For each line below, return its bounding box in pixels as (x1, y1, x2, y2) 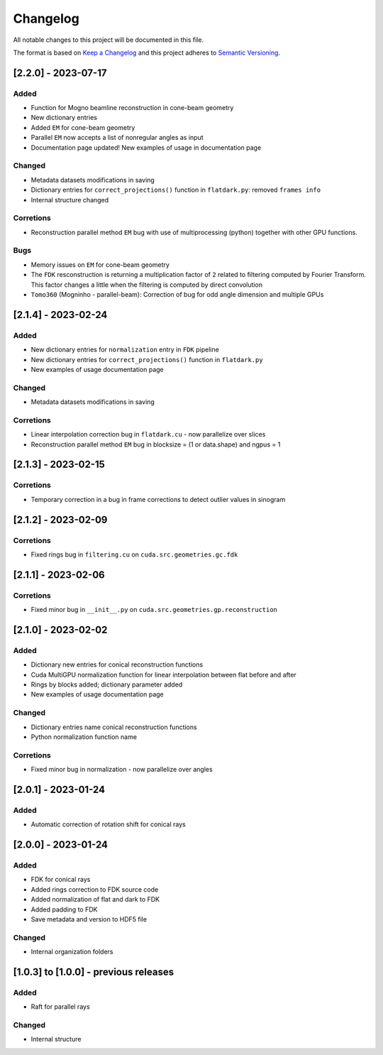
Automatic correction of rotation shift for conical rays (30, 820, 186, 829)
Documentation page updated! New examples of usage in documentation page (30, 143, 262, 152)
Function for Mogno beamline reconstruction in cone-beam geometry (30, 104, 234, 112)
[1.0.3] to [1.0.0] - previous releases (13, 966, 174, 978)
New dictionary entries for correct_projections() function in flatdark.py (30, 355, 263, 363)
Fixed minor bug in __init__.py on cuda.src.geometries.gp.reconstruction (30, 606, 278, 614)
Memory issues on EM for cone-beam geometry (30, 260, 170, 269)
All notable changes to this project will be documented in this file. (13, 35, 204, 44)
